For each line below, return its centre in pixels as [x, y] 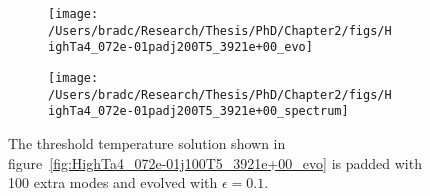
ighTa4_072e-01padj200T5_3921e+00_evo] [180, 47]
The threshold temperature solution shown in [147, 142]
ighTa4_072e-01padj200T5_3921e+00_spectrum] [198, 111]
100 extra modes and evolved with [113, 182]
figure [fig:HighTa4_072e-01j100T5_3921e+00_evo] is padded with [215, 162]
